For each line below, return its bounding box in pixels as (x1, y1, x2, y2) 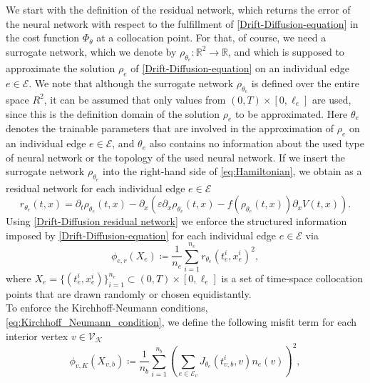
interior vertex (6, 328, 68, 343)
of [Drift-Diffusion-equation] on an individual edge (130, 60, 349, 75)
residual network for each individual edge (6, 180, 185, 195)
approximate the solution (6, 60, 115, 75)
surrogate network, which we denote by (6, 44, 177, 59)
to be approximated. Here (235, 106, 348, 121)
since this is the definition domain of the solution (6, 106, 220, 121)
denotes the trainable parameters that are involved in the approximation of (6, 121, 334, 136)
